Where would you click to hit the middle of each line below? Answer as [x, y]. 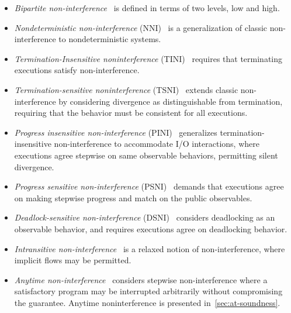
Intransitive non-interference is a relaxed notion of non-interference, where [150, 248]
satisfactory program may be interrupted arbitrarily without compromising [148, 291]
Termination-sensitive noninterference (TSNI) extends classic [126, 89]
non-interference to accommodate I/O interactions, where [157, 144]
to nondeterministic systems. [110, 39]
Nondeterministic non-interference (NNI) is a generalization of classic [141, 27]
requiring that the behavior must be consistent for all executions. [131, 113]
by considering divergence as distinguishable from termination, [171, 101]
